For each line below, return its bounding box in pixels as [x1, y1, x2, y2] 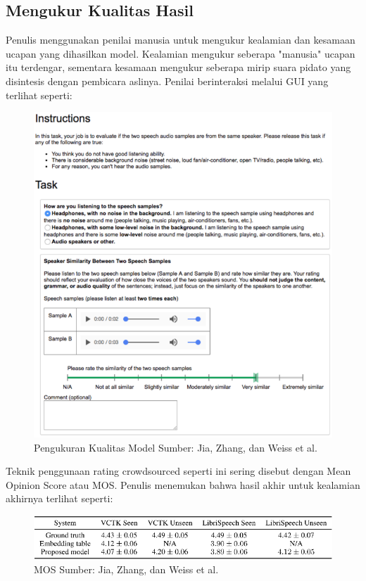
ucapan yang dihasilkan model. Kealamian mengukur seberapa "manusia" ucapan [6, 46, 355, 60]
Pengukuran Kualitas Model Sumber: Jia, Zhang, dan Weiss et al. [34, 440, 317, 454]
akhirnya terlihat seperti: [6, 491, 113, 506]
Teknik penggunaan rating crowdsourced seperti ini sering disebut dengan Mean [6, 464, 351, 478]
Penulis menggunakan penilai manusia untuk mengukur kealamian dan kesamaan [6, 32, 355, 47]
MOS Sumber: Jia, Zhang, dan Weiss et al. [34, 561, 219, 576]
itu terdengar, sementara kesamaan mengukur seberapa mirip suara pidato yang [6, 60, 351, 75]
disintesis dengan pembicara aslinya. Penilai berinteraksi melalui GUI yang [6, 73, 329, 88]
